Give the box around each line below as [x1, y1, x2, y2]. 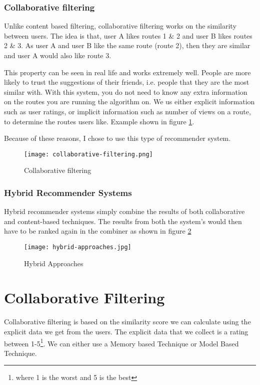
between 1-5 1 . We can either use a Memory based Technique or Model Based [4, 336, 239, 348]
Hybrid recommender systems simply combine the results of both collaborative [4, 206, 245, 217]
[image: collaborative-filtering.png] [24, 150, 153, 158]
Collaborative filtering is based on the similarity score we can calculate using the [4, 316, 251, 327]
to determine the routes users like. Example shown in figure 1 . [4, 116, 194, 126]
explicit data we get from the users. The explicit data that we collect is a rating [4, 326, 248, 336]
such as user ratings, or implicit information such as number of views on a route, [4, 106, 251, 116]
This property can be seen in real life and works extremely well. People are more [4, 67, 251, 77]
